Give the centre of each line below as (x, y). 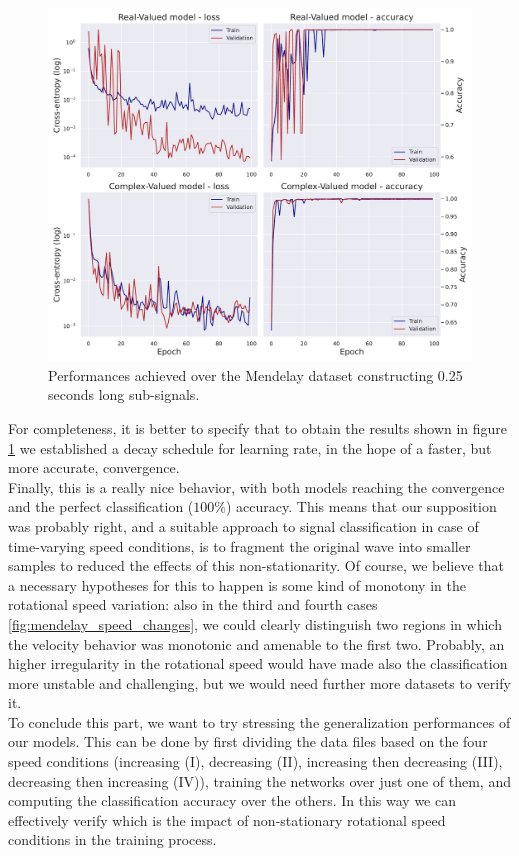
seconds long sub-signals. (124, 394)
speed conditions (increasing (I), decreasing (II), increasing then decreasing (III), (255, 761)
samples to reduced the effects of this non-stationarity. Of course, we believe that (256, 565)
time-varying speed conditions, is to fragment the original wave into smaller (239, 545)
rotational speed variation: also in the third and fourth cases (193, 604)
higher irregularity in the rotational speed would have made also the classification (258, 663)
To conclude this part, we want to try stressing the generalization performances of (259, 721)
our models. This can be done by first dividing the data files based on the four (248, 741)
